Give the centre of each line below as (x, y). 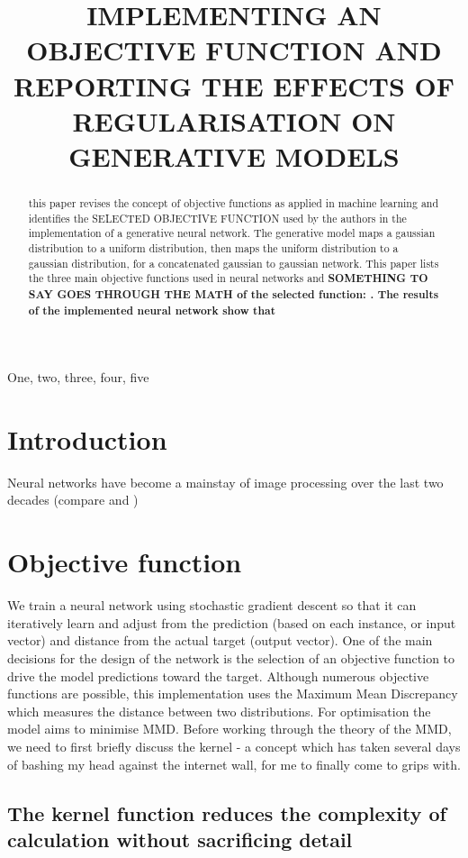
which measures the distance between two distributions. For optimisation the (219, 711)
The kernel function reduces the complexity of (227, 812)
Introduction (87, 438)
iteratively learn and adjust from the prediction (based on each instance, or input (232, 622)
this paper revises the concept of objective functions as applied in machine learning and (234, 202)
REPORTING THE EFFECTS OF (234, 85)
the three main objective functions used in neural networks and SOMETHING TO (228, 278)
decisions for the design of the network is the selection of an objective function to (231, 657)
